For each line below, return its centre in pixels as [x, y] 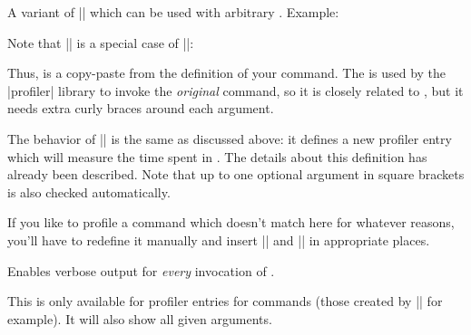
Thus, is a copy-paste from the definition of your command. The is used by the [227, 73]
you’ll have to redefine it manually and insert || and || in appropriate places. [219, 239]
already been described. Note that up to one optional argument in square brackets [236, 174]
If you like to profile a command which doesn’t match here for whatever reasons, [231, 222]
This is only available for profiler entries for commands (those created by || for [225, 301]
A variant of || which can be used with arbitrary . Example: [173, 12]
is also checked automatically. [89, 191]
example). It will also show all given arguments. [140, 318]
